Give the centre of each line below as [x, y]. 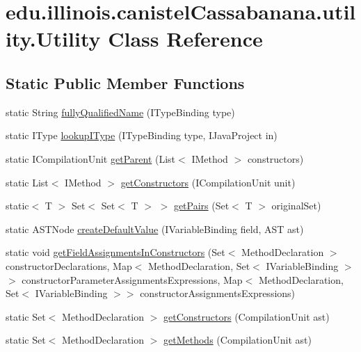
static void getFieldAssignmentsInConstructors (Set [115, 252]
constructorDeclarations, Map [69, 265]
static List [27, 182]
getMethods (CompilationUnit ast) [238, 340]
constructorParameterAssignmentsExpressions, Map [132, 279]
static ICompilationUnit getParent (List [91, 158]
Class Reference [185, 39]
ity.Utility [53, 39]
